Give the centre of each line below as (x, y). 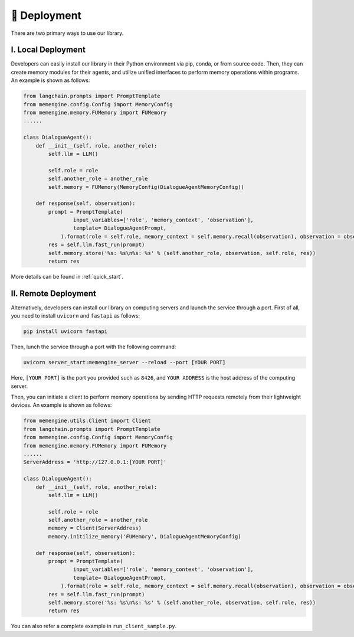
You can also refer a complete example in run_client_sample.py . (94, 626)
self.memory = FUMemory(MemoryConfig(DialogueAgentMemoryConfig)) (146, 187)
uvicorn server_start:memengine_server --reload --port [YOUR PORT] (124, 362)
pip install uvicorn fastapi (65, 331)
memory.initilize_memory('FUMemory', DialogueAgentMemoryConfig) (145, 536)
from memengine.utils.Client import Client (87, 421)
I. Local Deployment (48, 50)
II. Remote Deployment (54, 293)
